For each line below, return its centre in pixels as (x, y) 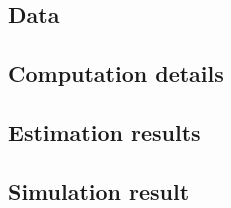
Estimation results (104, 131)
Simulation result (99, 190)
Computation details (116, 73)
